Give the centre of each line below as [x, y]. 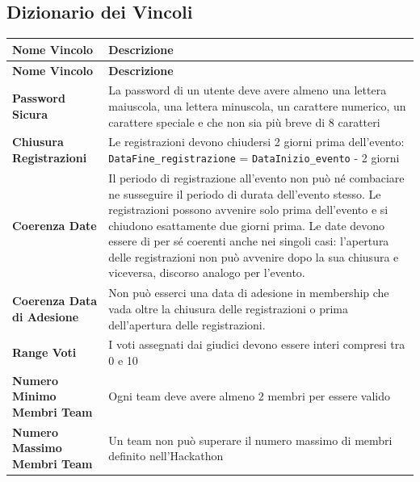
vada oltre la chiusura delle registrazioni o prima [229, 308]
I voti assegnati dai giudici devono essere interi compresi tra [257, 344]
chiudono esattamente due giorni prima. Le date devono [247, 225]
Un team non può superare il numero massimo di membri [250, 440]
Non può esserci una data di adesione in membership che [249, 293]
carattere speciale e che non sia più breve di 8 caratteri [244, 122]
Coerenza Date [55, 225]
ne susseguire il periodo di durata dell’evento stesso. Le [245, 193]
